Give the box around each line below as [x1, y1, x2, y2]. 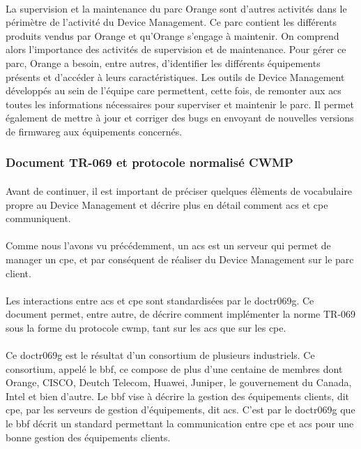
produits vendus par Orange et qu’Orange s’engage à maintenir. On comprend [6, 28, 339, 43]
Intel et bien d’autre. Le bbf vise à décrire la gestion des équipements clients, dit [6, 388, 350, 403]
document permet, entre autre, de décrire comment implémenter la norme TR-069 [6, 307, 356, 321]
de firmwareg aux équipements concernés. [6, 124, 183, 138]
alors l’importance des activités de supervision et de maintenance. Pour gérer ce [6, 42, 346, 57]
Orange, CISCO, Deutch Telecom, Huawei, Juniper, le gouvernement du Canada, [6, 375, 352, 390]
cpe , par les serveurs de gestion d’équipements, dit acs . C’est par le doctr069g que [6, 402, 355, 417]
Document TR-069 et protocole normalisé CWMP [6, 154, 293, 171]
